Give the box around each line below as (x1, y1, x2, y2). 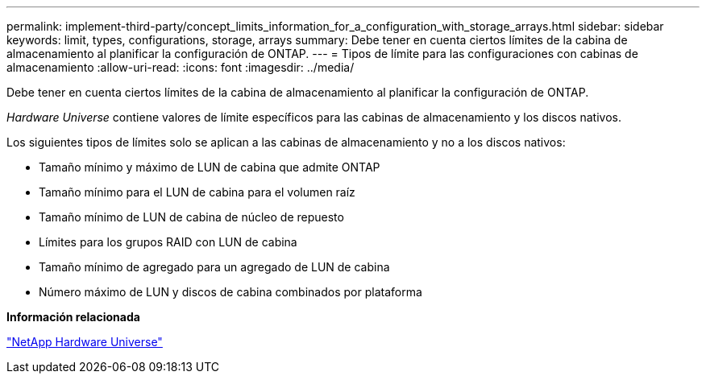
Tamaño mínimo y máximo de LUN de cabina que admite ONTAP (39, 160, 380, 174)
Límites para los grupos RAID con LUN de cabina (39, 235, 297, 249)
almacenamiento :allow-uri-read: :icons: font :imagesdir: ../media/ (6, 60, 355, 74)
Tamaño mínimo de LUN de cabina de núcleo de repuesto (39, 210, 344, 224)
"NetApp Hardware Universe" (6, 335, 163, 349)
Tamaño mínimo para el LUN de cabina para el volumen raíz (39, 185, 355, 199)
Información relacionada (6, 310, 140, 324)
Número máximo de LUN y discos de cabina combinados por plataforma (39, 285, 422, 299)
